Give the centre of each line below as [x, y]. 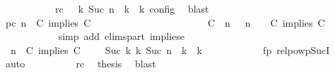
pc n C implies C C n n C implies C [165, 22]
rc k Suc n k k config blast [132, 8]
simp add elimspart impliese [122, 36]
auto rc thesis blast [81, 64]
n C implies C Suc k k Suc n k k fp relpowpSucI [170, 49]
